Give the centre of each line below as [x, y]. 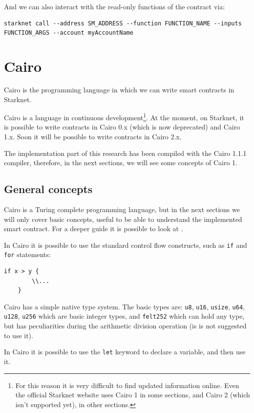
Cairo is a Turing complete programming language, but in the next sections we [122, 209]
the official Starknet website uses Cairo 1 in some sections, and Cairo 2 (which [133, 395]
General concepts [48, 189]
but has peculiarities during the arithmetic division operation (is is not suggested [125, 326]
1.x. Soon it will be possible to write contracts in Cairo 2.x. [93, 136]
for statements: [27, 254]
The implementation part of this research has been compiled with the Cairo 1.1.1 [125, 153]
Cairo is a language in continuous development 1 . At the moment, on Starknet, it [124, 117]
